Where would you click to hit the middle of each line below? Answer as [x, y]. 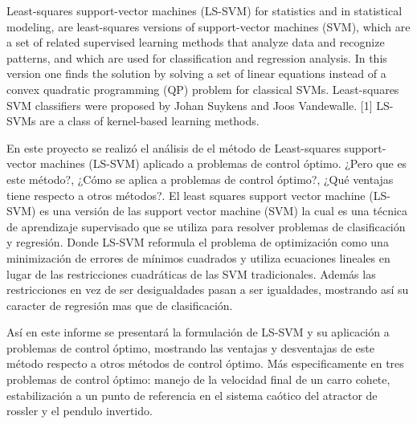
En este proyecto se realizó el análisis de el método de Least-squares [174, 147]
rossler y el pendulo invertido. [80, 411]
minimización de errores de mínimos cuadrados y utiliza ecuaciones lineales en [198, 257]
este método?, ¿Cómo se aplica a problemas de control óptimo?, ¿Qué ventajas [200, 179]
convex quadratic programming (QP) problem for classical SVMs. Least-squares [203, 89]
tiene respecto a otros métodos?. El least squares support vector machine [186, 195]
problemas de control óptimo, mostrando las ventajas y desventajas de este [190, 347]
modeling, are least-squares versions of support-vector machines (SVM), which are [208, 26]
